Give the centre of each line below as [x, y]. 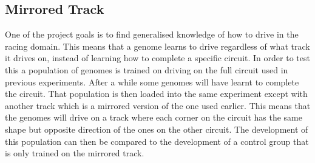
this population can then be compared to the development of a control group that [157, 141]
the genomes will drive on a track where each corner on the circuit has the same [154, 117]
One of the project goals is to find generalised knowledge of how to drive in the [152, 34]
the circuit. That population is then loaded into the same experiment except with [156, 94]
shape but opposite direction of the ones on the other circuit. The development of [157, 129]
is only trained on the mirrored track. [75, 153]
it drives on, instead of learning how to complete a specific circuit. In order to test [157, 58]
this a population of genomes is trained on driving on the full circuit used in [147, 69]
